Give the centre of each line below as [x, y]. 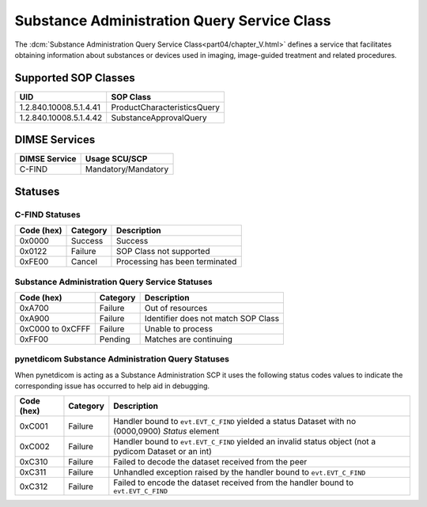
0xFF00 [34, 339]
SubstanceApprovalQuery [159, 117]
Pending [115, 339]
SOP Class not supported [163, 252]
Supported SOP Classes [75, 78]
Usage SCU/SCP [116, 159]
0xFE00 [34, 262]
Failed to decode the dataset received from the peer [210, 462]
